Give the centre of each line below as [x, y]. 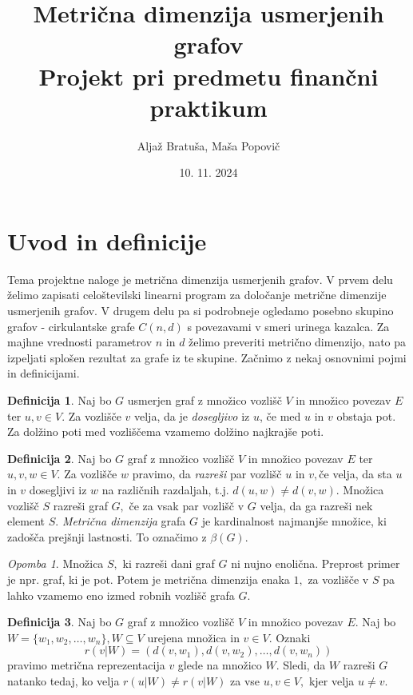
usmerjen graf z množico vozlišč [205, 399]
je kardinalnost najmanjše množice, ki [294, 521]
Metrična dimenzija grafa [124, 521]
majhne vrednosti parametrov [80, 342]
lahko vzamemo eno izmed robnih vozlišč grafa [121, 595]
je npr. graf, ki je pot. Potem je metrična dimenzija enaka [149, 579]
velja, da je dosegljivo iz [192, 415]
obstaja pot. [366, 415]
